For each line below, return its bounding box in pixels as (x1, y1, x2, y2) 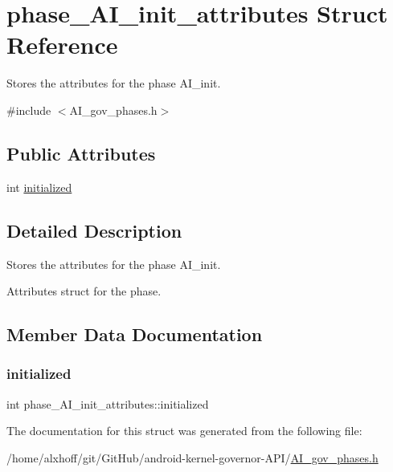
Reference (6, 28, 118, 61)
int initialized (6, 178, 72, 195)
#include (6, 101, 51, 118)
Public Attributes (6, 140, 156, 165)
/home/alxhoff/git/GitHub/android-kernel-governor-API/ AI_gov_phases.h (6, 449, 379, 466)
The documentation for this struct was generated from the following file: (6, 422, 362, 439)
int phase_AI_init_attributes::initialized (6, 395, 209, 412)
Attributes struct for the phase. (6, 283, 162, 299)
